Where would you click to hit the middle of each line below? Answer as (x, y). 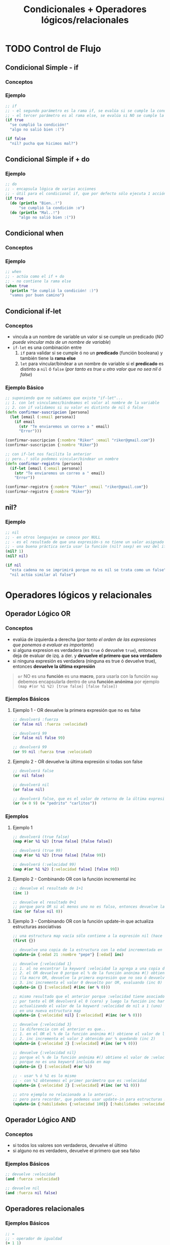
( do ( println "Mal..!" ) (35, 212)
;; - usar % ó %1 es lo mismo (45, 1076)
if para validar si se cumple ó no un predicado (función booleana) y (91, 353)
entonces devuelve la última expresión (54, 666)
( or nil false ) (29, 775)
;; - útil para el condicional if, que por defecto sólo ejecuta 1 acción (86, 194)
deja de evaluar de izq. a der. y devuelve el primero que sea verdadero (87, 656)
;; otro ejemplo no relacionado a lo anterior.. (65, 1094)
